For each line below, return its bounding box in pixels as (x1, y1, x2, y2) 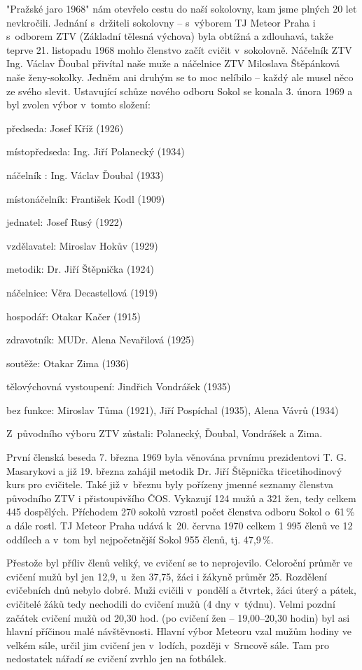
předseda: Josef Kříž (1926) (6, 120, 124, 135)
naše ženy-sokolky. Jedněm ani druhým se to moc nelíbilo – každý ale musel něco (6, 69, 354, 84)
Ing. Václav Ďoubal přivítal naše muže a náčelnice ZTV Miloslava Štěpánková (6, 56, 340, 71)
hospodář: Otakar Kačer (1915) (6, 308, 141, 323)
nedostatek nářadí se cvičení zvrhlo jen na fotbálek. (6, 651, 227, 666)
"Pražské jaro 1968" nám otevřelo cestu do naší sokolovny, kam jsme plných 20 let (6, 1, 357, 15)
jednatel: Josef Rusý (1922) (6, 215, 123, 229)
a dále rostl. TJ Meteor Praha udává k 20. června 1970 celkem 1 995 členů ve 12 (6, 518, 353, 533)
